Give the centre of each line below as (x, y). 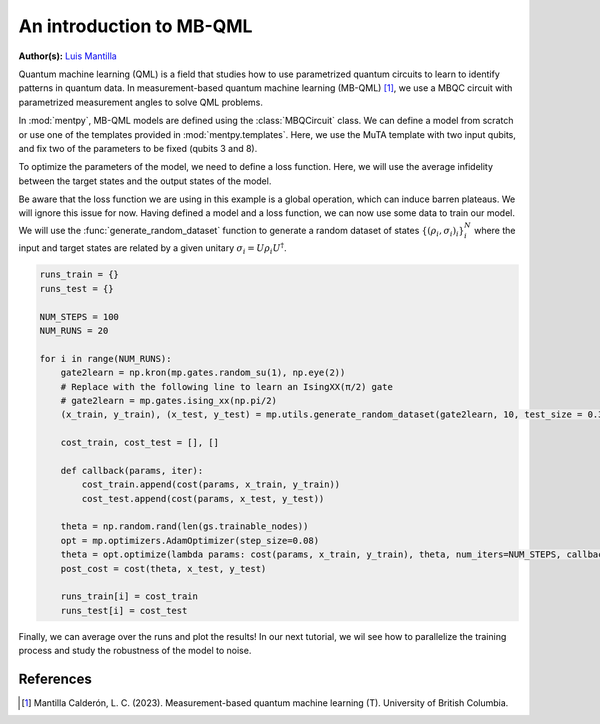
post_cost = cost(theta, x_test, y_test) (163, 568)
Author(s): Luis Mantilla (67, 56)
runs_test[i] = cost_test (124, 610)
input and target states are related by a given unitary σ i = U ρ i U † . (152, 249)
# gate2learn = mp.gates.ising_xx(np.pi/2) (168, 400)
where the (494, 230)
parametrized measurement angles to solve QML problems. (141, 102)
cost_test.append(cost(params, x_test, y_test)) (203, 498)
